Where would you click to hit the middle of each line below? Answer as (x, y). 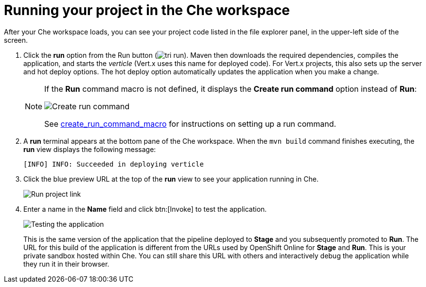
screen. (16, 40)
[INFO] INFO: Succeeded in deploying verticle (114, 164)
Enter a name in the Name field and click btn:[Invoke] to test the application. (145, 209)
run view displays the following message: (90, 149)
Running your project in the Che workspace (147, 10)
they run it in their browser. (66, 264)
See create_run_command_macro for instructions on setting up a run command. (190, 124)
